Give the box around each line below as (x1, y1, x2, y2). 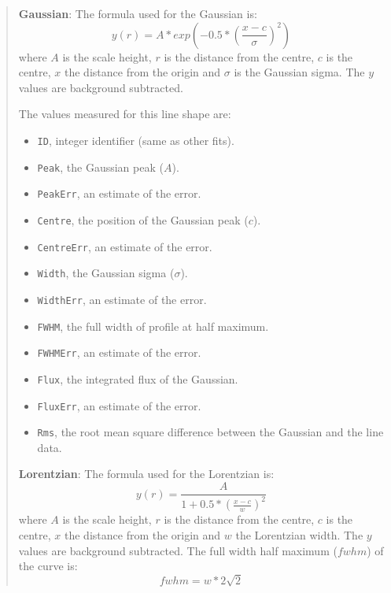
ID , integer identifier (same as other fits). (37, 132, 234, 148)
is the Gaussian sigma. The (234, 64, 365, 80)
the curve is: (18, 558, 78, 574)
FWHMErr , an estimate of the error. (37, 344, 201, 361)
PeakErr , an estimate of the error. (37, 185, 201, 202)
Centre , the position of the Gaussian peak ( (37, 211, 249, 228)
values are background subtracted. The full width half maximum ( (18, 542, 338, 558)
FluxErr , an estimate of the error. (37, 397, 201, 413)
